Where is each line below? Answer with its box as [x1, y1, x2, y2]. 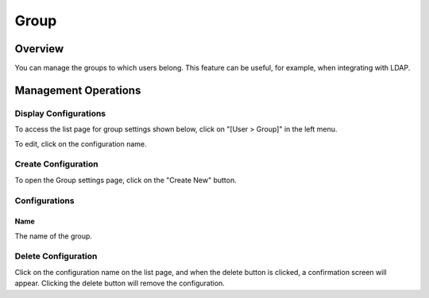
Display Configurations [14, 108, 106, 119]
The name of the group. [14, 231, 93, 241]
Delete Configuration [14, 250, 98, 262]
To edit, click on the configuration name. [14, 139, 147, 148]
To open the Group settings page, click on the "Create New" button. [14, 175, 238, 185]
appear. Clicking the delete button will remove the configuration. [14, 278, 226, 288]
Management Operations [14, 83, 141, 97]
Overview [14, 42, 64, 55]
